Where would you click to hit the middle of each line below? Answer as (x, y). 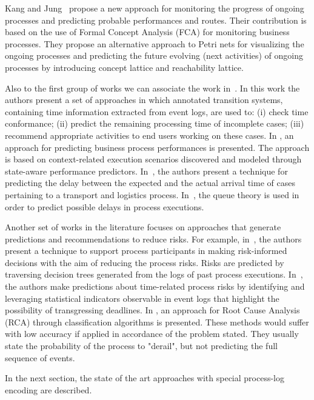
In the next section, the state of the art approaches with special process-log (145, 378)
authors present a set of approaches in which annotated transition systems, (144, 100)
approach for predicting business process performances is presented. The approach (157, 147)
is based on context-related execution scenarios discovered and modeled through (153, 159)
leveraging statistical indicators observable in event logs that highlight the (142, 298)
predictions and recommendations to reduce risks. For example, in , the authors (153, 238)
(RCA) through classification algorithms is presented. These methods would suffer (157, 322)
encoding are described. (48, 389)
